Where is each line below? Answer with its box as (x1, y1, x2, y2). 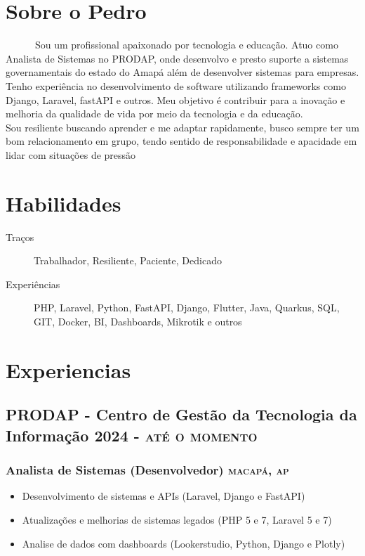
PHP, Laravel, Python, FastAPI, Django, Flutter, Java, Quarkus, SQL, (34, 300, 340, 315)
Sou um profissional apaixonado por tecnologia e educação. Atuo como (34, 37, 338, 52)
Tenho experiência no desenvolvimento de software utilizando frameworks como (6, 78, 346, 93)
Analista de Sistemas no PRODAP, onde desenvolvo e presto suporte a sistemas (6, 51, 349, 65)
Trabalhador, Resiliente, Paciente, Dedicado (34, 253, 222, 268)
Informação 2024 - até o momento (6, 424, 258, 446)
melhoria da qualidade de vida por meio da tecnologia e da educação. (6, 106, 303, 121)
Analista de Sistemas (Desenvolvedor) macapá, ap (6, 461, 289, 479)
